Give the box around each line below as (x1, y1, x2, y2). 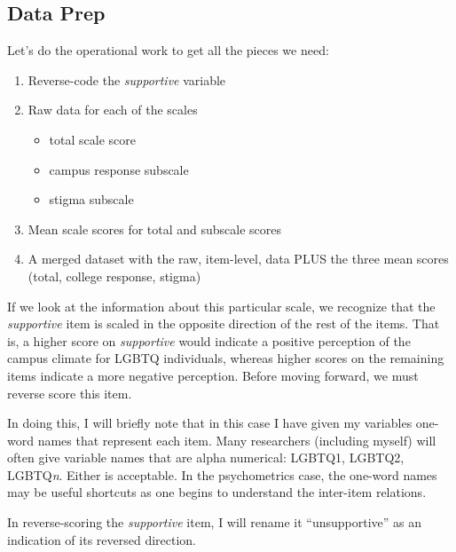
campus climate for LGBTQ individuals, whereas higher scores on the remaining (7, 349, 444, 367)
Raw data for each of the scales (28, 100, 198, 119)
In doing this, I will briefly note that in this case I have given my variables (7, 414, 413, 432)
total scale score (49, 130, 136, 148)
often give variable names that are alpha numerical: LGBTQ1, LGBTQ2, (7, 448, 405, 467)
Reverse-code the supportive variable (28, 70, 226, 89)
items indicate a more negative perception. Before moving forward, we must (7, 366, 419, 384)
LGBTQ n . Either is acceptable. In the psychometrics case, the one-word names (7, 465, 437, 484)
